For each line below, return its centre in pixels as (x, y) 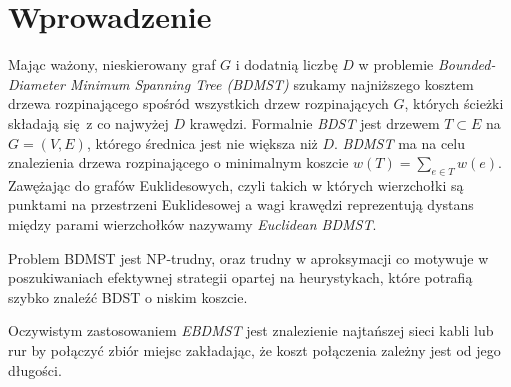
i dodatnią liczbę (286, 64)
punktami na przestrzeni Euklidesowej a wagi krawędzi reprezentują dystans (241, 204)
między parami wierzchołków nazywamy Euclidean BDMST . (192, 224)
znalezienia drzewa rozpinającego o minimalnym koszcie (178, 162)
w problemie (396, 64)
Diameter (36, 83)
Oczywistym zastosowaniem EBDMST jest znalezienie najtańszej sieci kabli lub (251, 330)
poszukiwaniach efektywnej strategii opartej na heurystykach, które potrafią (240, 277)
